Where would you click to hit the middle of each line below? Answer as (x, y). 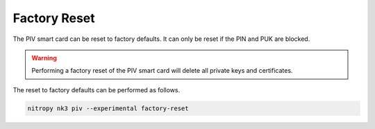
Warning (44, 58)
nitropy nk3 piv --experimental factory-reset (108, 108)
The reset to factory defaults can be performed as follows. (97, 89)
